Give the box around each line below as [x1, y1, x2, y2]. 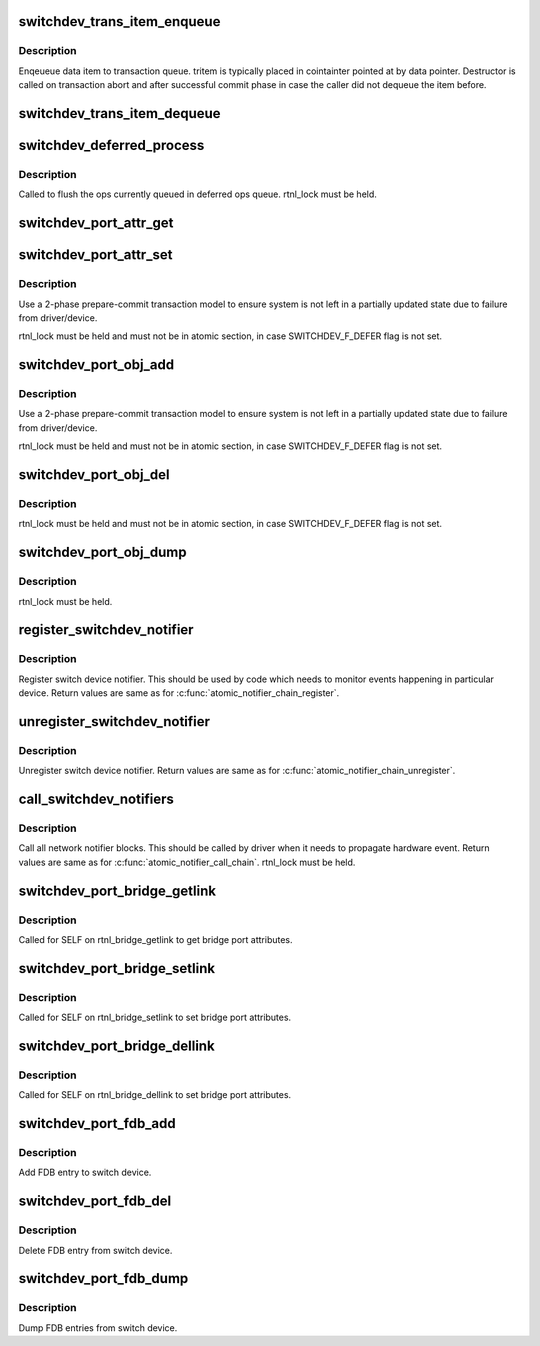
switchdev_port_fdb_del [18, 1193, 172, 1210]
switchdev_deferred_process [18, 136, 205, 154]
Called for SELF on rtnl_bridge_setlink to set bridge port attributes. [18, 1011, 292, 1024]
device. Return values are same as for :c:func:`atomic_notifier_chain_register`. [18, 687, 340, 699]
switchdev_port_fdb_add [18, 1115, 177, 1132]
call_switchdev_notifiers [18, 791, 175, 808]
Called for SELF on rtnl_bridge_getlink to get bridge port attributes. [18, 933, 294, 945]
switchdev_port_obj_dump [18, 544, 187, 561]
